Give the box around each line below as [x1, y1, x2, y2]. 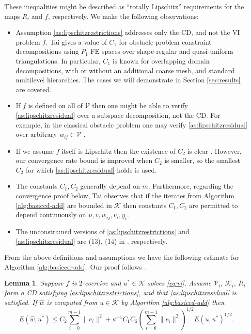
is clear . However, [187, 145, 242, 156]
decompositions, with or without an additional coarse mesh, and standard [16, 65, 235, 75]
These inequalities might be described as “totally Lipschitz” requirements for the [4, 1, 244, 11]
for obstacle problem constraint [119, 36, 212, 47]
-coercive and [82, 278, 121, 288]
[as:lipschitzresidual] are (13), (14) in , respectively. [16, 236, 168, 246]
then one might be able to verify [92, 100, 188, 111]
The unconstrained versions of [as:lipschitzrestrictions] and [16, 226, 189, 236]
